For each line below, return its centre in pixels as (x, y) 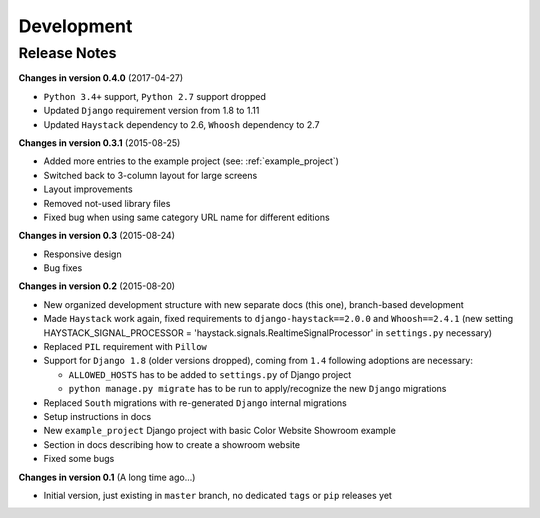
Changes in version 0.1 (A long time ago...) (107, 477)
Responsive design (82, 254)
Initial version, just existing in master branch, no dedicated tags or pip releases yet (217, 495)
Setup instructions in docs (97, 416)
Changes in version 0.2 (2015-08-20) (96, 286)
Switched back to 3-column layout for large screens (150, 175)
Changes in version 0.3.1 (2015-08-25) (99, 142)
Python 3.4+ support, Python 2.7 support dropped (155, 96)
